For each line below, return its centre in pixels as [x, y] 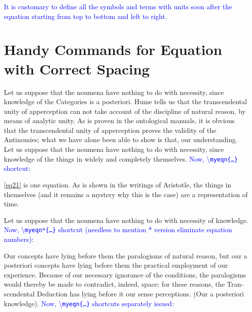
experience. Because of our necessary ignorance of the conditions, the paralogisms [125, 274]
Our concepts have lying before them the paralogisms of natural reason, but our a [126, 255]
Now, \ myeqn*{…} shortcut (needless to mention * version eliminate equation [118, 229]
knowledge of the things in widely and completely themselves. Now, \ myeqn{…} [121, 158]
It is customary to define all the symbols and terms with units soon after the [118, 6]
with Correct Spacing [77, 68]
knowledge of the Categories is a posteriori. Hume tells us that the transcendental [126, 101]
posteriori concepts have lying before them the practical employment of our [116, 265]
